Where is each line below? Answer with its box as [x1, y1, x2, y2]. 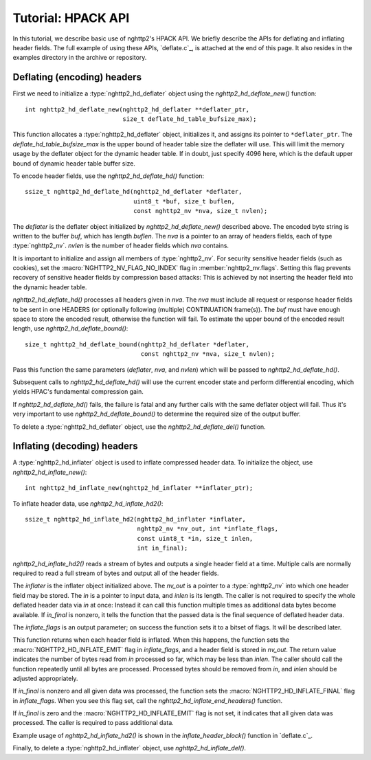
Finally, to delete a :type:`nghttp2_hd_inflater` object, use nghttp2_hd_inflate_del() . [12, 744, 247, 752]
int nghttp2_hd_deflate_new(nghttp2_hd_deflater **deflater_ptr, [25, 105, 250, 113]
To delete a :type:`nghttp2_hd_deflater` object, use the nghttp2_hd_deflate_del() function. [12, 423, 266, 431]
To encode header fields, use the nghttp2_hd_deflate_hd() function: [12, 172, 205, 180]
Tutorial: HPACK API [12, 10, 130, 25]
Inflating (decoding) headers [12, 440, 138, 452]
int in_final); [137, 544, 188, 552]
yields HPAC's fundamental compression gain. [12, 388, 144, 396]
